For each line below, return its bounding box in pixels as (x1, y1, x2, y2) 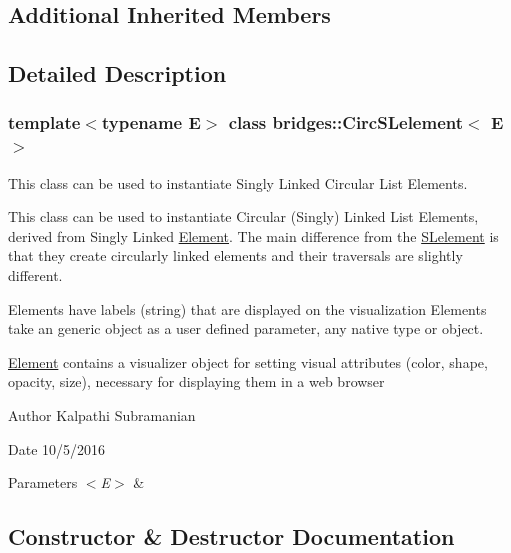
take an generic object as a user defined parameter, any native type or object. (8, 318, 484, 339)
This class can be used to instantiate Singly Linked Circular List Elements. (8, 172, 468, 193)
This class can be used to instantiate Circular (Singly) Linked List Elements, (8, 206, 479, 227)
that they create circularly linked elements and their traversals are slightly (8, 245, 463, 266)
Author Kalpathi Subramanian (8, 405, 196, 426)
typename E (101, 110, 201, 135)
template (8, 110, 81, 135)
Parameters (8, 472, 78, 493)
